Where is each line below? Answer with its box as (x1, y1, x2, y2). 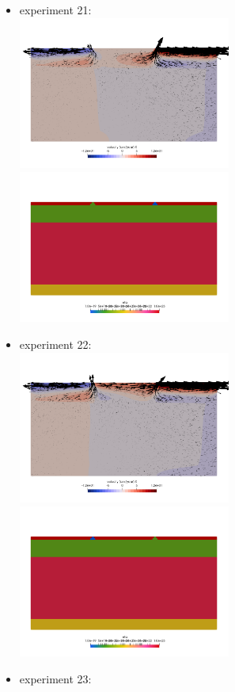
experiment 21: (19, 2, 92, 17)
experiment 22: (19, 336, 92, 353)
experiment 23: (19, 671, 92, 687)
